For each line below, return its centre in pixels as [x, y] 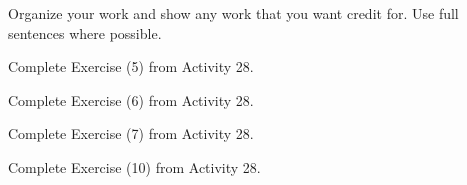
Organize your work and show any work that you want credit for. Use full [233, 13]
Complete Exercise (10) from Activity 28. [134, 166]
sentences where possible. [85, 32]
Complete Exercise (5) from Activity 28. [131, 66]
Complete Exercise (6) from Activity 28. [131, 99]
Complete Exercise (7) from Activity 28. [131, 133]
